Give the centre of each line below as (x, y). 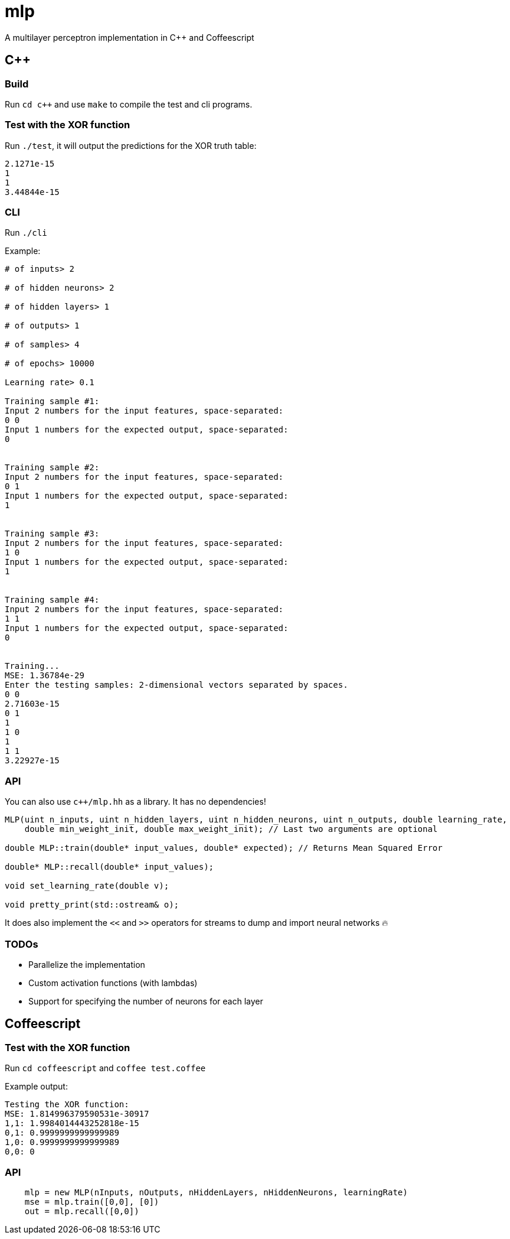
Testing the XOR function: (67, 1105)
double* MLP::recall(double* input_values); (109, 867)
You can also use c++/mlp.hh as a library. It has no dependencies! (135, 802)
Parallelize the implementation (87, 964)
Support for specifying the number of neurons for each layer (146, 1001)
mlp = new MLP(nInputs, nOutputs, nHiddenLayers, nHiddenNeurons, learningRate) (216, 1192)
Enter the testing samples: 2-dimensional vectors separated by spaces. (176, 685)
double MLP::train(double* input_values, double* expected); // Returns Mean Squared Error (224, 848)
